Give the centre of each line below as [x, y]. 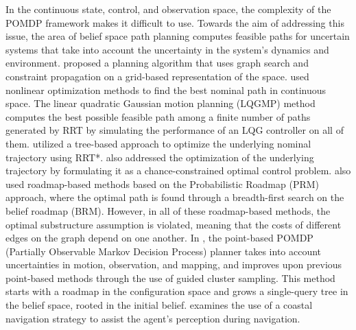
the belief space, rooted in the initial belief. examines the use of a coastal [159, 305]
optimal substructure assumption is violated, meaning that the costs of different [174, 224]
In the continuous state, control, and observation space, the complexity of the [168, 9]
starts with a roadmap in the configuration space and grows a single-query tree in [177, 291]
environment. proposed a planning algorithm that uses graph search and [157, 63]
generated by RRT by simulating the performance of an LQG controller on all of [175, 130]
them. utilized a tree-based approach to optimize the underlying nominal [158, 143]
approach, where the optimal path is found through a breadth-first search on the [175, 197]
